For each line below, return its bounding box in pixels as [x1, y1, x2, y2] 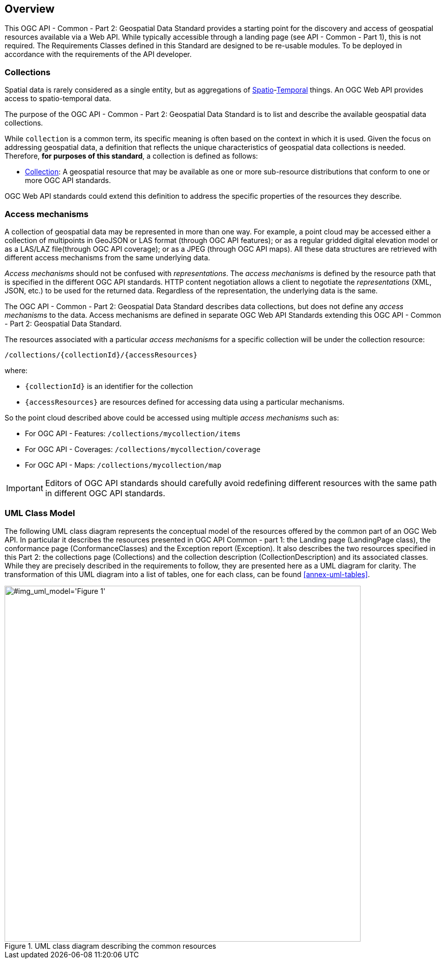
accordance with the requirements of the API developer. [5, 50, 192, 59]
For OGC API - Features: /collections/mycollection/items [25, 429, 241, 438]
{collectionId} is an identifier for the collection [25, 381, 193, 390]
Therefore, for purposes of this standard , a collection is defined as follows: [5, 152, 258, 161]
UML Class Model [5, 508, 75, 519]
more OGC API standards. [25, 176, 111, 185]
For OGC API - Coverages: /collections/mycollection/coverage [25, 444, 261, 454]
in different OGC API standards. [45, 488, 165, 498]
